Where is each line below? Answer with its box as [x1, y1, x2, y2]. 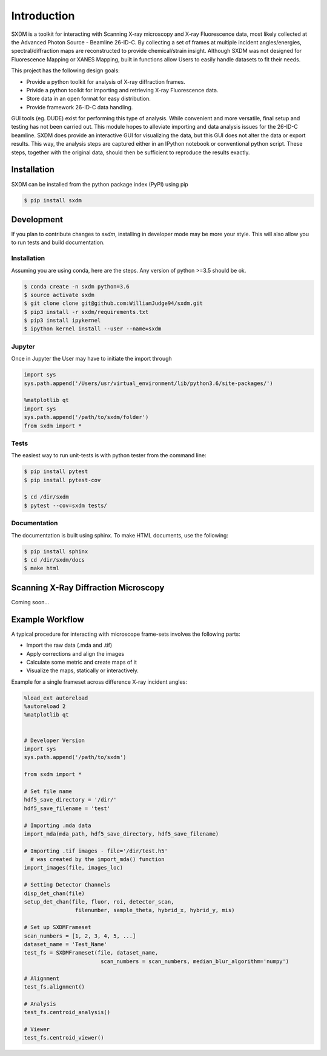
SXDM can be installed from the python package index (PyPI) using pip [11, 180, 189, 188]
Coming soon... [11, 598, 50, 605]
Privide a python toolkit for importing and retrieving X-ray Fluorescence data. [26, 86, 219, 94]
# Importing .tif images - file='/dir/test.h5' [24, 847, 168, 854]
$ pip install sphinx [24, 548, 88, 555]
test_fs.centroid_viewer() [24, 1034, 104, 1041]
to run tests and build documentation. [11, 239, 105, 246]
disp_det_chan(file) [24, 890, 85, 897]
